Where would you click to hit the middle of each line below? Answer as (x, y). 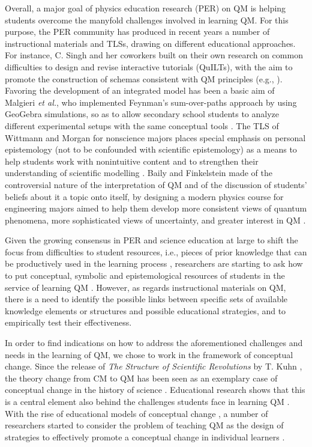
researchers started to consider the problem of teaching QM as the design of (144, 425)
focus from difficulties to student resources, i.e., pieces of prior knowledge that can (156, 251)
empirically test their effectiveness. (68, 322)
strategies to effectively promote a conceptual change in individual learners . (145, 436)
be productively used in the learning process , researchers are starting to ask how (154, 263)
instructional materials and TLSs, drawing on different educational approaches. (150, 43)
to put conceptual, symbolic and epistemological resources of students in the (145, 275)
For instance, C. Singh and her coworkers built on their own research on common (154, 55)
